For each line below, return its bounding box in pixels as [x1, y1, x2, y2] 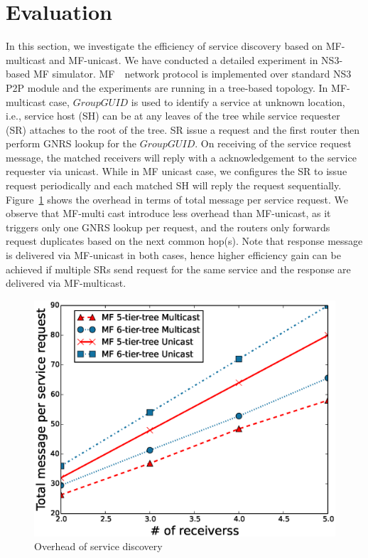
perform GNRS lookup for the [6, 136, 137, 151]
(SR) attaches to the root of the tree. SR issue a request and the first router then [6, 122, 359, 137]
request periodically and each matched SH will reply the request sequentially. [6, 178, 342, 193]
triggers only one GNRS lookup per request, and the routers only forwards [6, 219, 330, 234]
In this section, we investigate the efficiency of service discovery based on [6, 38, 323, 53]
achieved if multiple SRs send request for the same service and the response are [6, 261, 351, 276]
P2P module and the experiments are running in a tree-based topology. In [6, 80, 328, 95]
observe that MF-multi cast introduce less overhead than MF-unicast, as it [6, 206, 331, 221]
